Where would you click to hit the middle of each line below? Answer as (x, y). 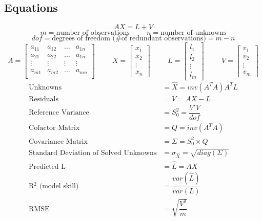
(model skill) (59, 186)
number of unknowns (194, 33)
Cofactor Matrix (54, 128)
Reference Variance (59, 113)
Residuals (44, 99)
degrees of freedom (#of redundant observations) (129, 39)
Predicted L (47, 167)
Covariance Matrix (58, 141)
